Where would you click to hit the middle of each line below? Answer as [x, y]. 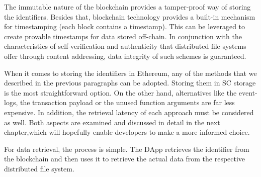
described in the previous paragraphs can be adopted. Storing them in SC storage [130, 83]
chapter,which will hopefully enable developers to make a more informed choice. [127, 132]
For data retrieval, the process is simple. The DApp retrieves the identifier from [127, 149]
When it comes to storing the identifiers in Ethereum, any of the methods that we [130, 73]
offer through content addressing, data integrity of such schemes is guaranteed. [125, 56]
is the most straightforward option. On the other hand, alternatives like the [120, 92]
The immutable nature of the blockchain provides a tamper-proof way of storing [127, 7]
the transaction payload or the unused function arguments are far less [127, 102]
